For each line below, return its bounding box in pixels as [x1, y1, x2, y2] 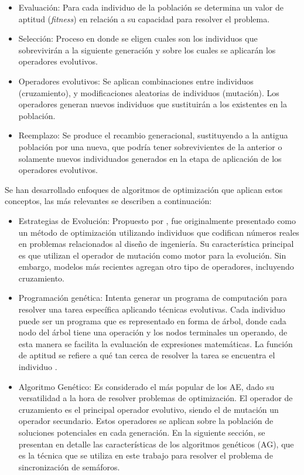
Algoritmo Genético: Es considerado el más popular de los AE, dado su [18, 380, 274, 392]
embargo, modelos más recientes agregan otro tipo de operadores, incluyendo [18, 260, 294, 273]
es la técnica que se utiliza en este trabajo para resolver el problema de [18, 449, 273, 462]
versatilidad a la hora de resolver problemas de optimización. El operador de [18, 392, 293, 404]
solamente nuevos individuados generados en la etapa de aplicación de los [18, 152, 282, 164]
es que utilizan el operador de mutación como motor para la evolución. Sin [18, 249, 286, 261]
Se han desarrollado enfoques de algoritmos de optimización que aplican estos [5, 183, 283, 195]
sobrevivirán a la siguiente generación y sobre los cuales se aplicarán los [18, 43, 276, 56]
